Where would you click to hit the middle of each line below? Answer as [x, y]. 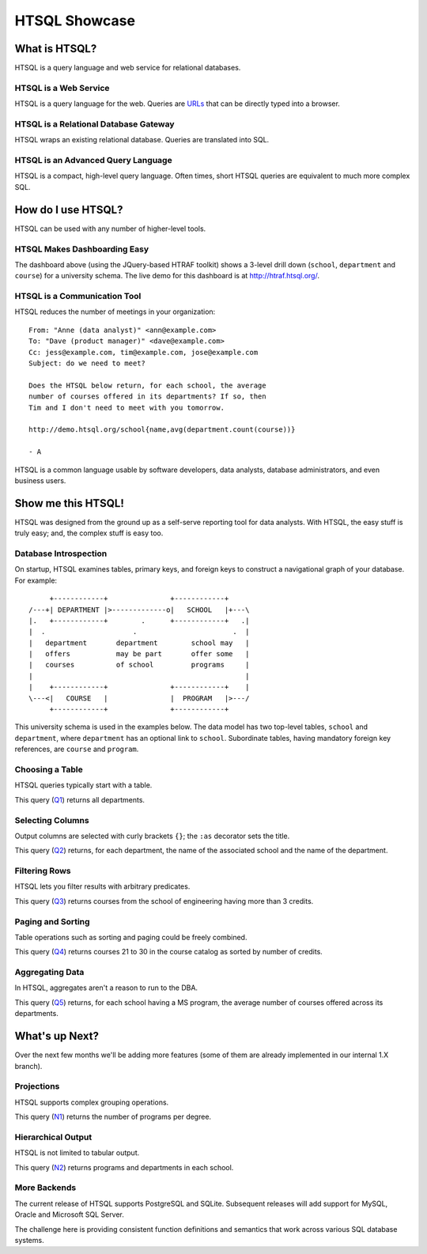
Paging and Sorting [52, 921]
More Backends [45, 1188]
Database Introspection [61, 553]
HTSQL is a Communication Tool [78, 297]
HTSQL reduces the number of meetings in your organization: [115, 312]
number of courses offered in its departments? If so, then [147, 397]
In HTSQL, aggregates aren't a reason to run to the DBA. [106, 988]
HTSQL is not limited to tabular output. [77, 1153]
